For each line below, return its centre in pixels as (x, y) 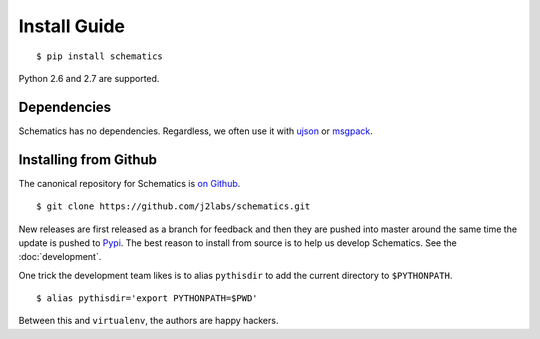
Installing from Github (88, 159)
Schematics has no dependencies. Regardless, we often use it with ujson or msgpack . (196, 131)
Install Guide (71, 26)
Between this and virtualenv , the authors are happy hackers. (148, 321)
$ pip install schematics (100, 56)
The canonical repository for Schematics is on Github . (129, 183)
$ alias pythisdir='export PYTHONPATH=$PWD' (147, 298)
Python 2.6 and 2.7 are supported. (89, 78)
